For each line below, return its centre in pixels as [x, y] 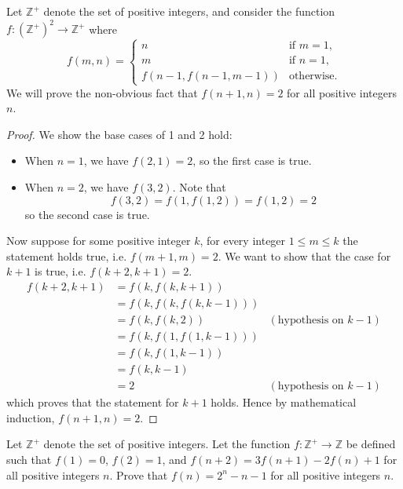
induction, [31, 417]
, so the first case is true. [252, 161]
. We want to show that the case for [304, 255]
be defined [371, 444]
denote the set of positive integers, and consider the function [189, 11]
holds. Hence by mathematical [284, 402]
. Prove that [139, 474]
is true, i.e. [60, 271]
